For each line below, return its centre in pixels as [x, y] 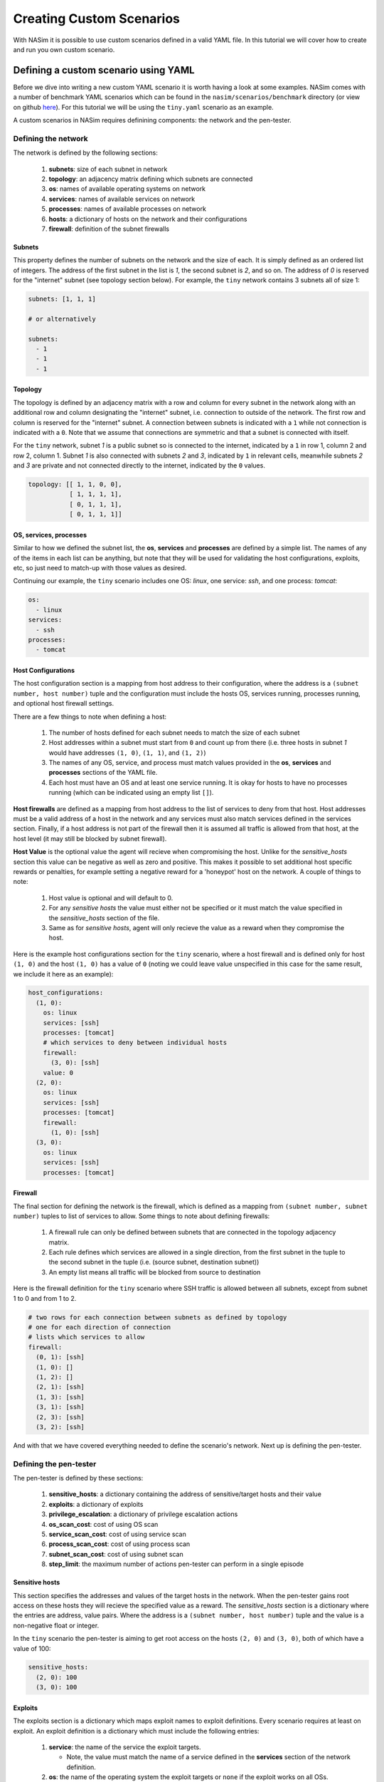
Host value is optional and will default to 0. [111, 897]
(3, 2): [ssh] [60, 1427]
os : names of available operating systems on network [127, 189]
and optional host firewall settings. [63, 704]
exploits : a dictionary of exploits [96, 1504]
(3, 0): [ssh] [75, 1063]
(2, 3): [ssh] [60, 1417]
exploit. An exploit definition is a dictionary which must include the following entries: [136, 1731]
